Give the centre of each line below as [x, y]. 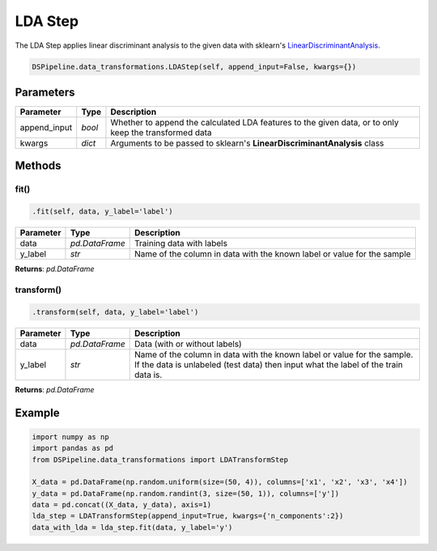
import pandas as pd [72, 448]
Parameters [45, 92]
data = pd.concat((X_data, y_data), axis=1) [122, 505]
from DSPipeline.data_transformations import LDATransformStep [160, 460]
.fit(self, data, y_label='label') [102, 212]
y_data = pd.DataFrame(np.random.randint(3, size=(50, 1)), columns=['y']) [186, 493]
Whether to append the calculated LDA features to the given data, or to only [255, 123]
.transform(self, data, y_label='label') [115, 312]
